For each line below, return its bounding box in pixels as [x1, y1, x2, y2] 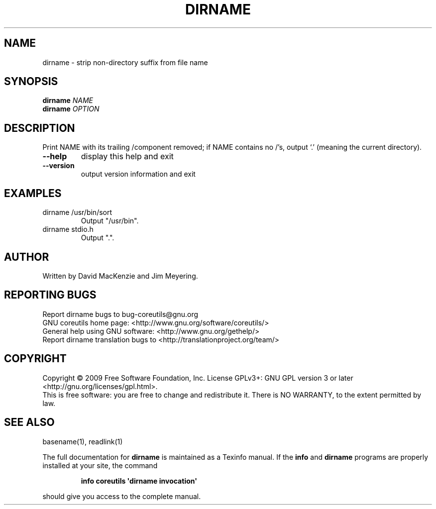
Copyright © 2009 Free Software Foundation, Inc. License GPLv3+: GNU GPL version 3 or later [42, 373, 353, 382]
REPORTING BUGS [4, 289, 97, 302]
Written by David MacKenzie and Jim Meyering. [42, 271, 198, 280]
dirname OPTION [42, 104, 100, 113]
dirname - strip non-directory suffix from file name [42, 58, 208, 67]
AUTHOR [4, 250, 49, 263]
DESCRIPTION [4, 121, 75, 134]
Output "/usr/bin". [81, 216, 139, 225]
